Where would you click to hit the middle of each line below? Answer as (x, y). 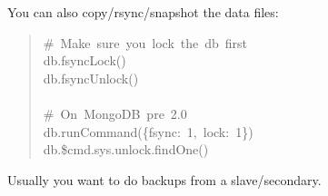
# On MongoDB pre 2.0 (115, 113)
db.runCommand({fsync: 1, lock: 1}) (148, 131)
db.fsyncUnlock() (91, 78)
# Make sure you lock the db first (145, 42)
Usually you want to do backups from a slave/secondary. (164, 179)
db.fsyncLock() (84, 60)
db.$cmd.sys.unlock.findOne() (126, 149)
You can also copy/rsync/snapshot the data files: (143, 12)
